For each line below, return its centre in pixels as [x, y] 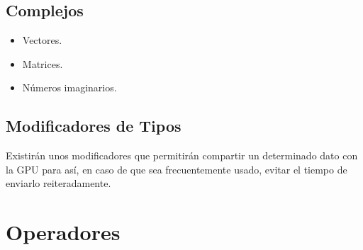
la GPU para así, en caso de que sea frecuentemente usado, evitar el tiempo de [177, 169]
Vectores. [42, 40]
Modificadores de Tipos [94, 126]
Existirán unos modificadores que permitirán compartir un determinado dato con [182, 155]
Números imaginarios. [69, 87]
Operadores [63, 232]
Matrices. [43, 63]
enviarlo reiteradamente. [58, 183]
